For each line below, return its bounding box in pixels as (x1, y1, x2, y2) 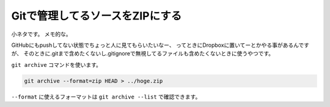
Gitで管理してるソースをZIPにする (11, 9, 182, 22)
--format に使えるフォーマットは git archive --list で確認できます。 (11, 93, 201, 100)
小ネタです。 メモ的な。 (11, 30, 71, 38)
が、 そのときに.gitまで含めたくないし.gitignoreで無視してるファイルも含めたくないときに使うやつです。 (11, 50, 274, 57)
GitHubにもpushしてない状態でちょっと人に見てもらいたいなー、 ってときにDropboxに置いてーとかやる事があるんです (11, 41, 310, 49)
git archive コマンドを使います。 (11, 61, 102, 68)
